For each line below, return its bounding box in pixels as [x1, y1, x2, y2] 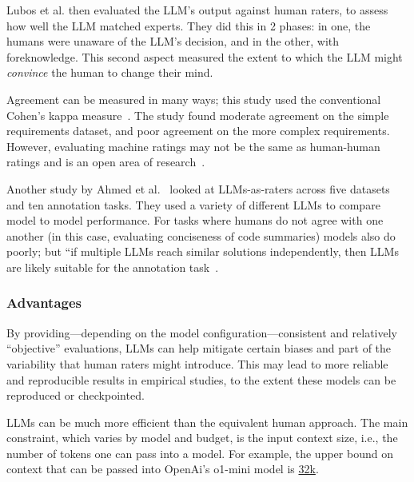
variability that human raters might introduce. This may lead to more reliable [6, 355, 388, 372]
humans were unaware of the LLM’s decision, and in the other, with [6, 33, 340, 50]
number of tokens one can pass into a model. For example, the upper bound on [6, 444, 393, 461]
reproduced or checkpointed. [6, 387, 145, 404]
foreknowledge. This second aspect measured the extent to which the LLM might [6, 48, 403, 65]
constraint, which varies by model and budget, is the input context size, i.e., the [6, 429, 398, 446]
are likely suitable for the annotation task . [6, 258, 219, 275]
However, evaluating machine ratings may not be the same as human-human [6, 137, 380, 154]
